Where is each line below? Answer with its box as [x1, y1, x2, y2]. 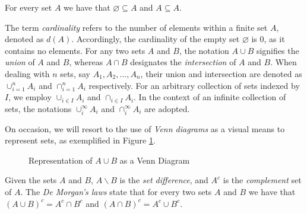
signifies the [256, 44, 299, 56]
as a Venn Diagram [119, 154, 190, 166]
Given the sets [5, 174, 57, 186]
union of [5, 56, 35, 68]
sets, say [60, 67, 90, 79]
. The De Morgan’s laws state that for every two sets [20, 186, 212, 197]
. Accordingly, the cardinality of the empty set [71, 33, 240, 45]
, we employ [8, 91, 52, 103]
